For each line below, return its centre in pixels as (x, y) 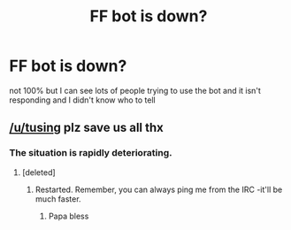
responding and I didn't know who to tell (83, 100)
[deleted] (38, 172)
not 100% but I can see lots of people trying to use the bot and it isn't (135, 90)
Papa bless (69, 216)
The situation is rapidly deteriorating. (91, 153)
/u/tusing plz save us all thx (86, 128)
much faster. (58, 199)
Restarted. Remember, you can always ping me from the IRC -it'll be (159, 189)
